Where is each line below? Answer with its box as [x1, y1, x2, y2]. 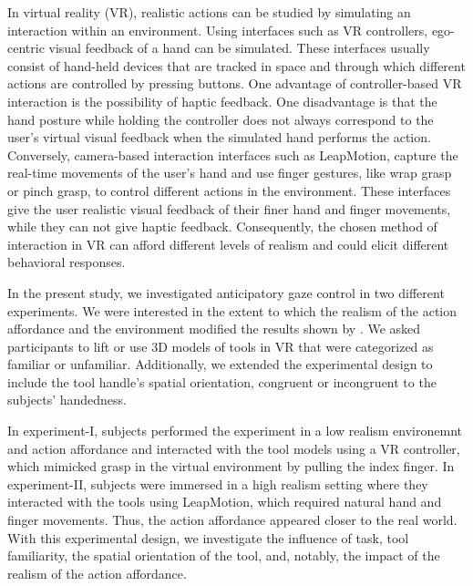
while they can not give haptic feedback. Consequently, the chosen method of [7, 217, 437, 236]
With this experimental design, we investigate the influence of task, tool [7, 528, 409, 547]
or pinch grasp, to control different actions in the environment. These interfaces [7, 180, 451, 200]
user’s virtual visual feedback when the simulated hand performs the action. [7, 128, 431, 147]
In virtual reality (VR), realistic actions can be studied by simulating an [7, 3, 411, 21]
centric [7, 38, 45, 57]
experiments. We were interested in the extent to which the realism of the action [7, 301, 458, 320]
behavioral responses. [7, 252, 126, 272]
